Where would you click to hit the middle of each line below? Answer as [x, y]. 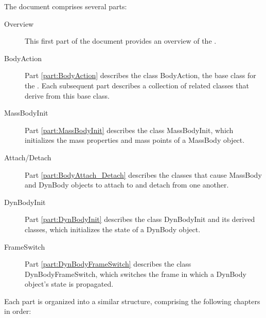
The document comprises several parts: [66, 6]
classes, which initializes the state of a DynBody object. [113, 229]
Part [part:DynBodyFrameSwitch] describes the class [108, 264]
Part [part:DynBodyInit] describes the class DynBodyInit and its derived [140, 219]
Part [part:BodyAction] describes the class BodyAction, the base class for [140, 75]
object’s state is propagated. [69, 284]
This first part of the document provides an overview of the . [121, 41]
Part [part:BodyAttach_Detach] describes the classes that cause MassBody [143, 174]
